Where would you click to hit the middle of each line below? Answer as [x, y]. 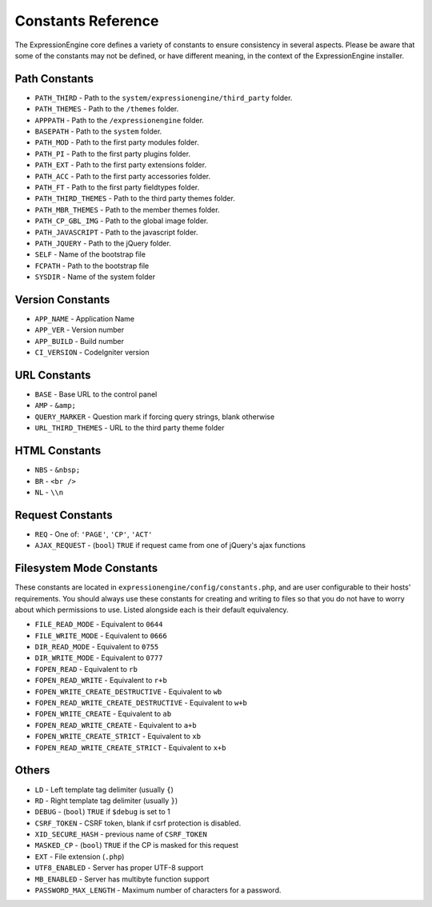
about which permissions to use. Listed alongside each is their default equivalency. [152, 609]
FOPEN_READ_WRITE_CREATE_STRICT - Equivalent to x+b [130, 747]
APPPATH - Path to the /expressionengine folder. [119, 120]
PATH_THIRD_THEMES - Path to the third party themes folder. [135, 198]
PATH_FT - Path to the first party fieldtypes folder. [117, 187]
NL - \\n [49, 492]
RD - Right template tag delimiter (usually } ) [106, 801]
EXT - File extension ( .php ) [80, 857]
